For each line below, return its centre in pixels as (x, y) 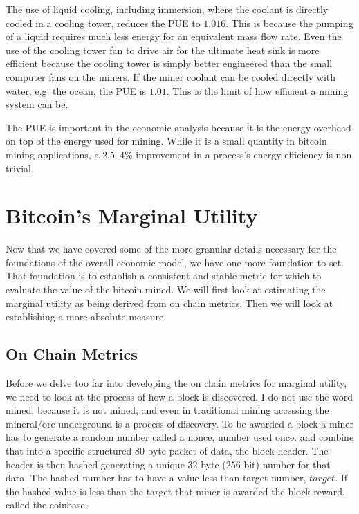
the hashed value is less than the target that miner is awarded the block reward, (175, 491)
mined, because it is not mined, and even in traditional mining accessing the (167, 410)
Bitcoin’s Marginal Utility (132, 215)
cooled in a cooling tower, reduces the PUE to (103, 22)
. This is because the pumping (289, 22)
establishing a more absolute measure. (86, 316)
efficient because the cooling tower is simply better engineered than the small (169, 63)
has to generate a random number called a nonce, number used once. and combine (180, 437)
